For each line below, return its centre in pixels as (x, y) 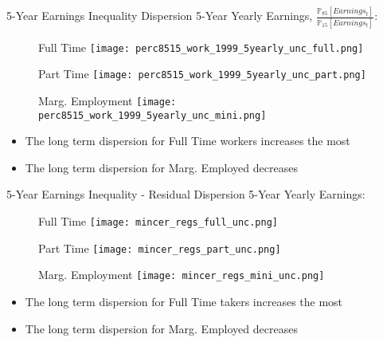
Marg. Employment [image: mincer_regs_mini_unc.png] (182, 275)
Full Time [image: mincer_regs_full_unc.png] (158, 221)
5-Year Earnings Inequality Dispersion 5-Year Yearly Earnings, (160, 16)
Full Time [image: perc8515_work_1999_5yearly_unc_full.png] (201, 47)
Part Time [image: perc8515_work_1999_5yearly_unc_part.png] (202, 74)
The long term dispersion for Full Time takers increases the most (184, 301)
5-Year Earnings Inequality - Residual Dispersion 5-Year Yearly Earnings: (186, 194)
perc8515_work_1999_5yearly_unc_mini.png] (152, 115)
